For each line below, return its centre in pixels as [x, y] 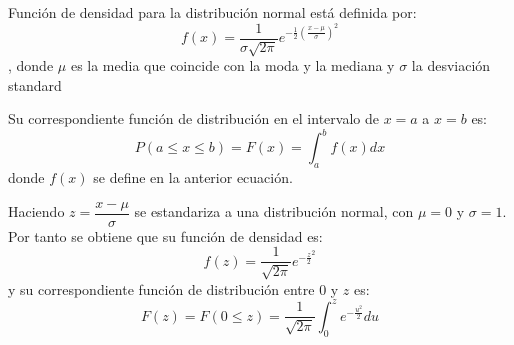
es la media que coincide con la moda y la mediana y [232, 65]
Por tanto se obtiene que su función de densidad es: [165, 235]
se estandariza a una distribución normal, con [274, 211]
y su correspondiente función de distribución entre [161, 288]
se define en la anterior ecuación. [193, 177]
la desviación [451, 65]
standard [35, 84]
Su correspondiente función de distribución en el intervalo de [193, 118]
